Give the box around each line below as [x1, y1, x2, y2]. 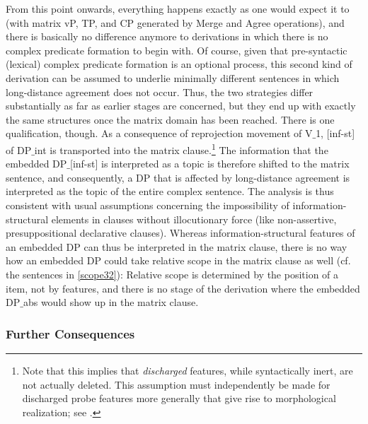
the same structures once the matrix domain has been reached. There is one [6, 112, 335, 126]
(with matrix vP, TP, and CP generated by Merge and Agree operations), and [6, 15, 345, 30]
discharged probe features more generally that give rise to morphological [22, 391, 336, 406]
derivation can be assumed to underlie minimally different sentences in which [6, 70, 340, 85]
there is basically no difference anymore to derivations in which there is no [6, 29, 328, 44]
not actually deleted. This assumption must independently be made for [22, 377, 330, 391]
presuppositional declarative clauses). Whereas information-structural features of [6, 225, 355, 240]
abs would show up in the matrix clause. [23, 295, 199, 310]
